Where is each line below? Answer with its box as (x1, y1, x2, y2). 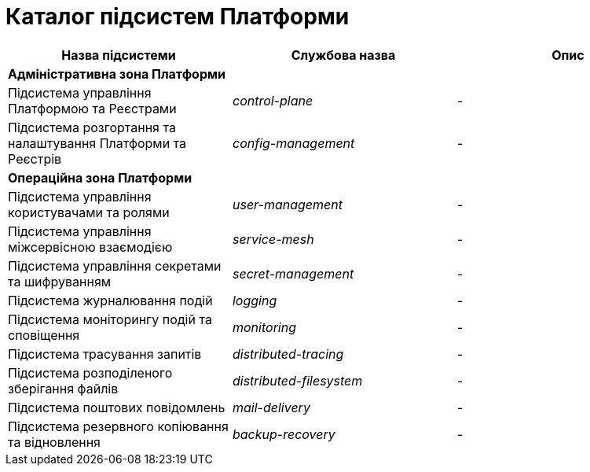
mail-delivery (232, 399, 310, 415)
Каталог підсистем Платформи (5, 3, 350, 30)
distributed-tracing (232, 345, 344, 362)
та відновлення (8, 433, 101, 450)
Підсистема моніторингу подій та (8, 311, 212, 327)
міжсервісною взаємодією (8, 238, 173, 255)
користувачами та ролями (8, 204, 170, 220)
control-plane (232, 92, 313, 109)
